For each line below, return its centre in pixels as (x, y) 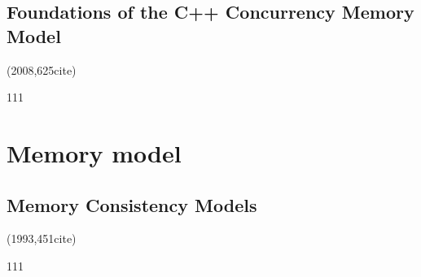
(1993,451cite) (42, 238)
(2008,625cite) (42, 69)
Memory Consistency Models (132, 204)
